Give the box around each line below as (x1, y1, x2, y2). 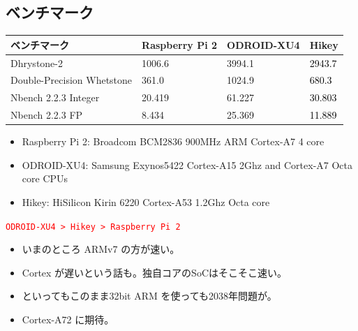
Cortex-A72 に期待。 (22, 311, 114, 326)
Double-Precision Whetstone (10, 73, 133, 87)
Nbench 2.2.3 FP (10, 108, 83, 122)
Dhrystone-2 (10, 55, 63, 70)
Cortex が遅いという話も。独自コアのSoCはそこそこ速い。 (22, 265, 287, 279)
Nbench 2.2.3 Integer (10, 90, 100, 105)
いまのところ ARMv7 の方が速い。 (22, 242, 180, 256)
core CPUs (22, 171, 68, 186)
